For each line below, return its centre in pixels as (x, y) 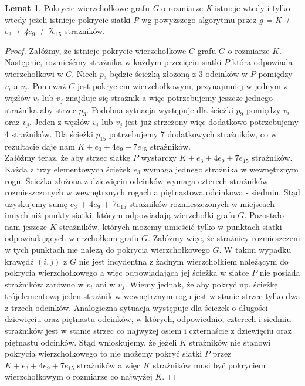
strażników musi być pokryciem (209, 365)
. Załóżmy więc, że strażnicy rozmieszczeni (224, 238)
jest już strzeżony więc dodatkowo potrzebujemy (212, 122)
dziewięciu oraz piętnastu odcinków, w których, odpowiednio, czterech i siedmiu (148, 319)
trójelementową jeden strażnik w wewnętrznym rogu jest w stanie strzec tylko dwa (152, 296)
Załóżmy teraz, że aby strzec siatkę (68, 158)
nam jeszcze (26, 226)
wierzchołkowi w (34, 73)
